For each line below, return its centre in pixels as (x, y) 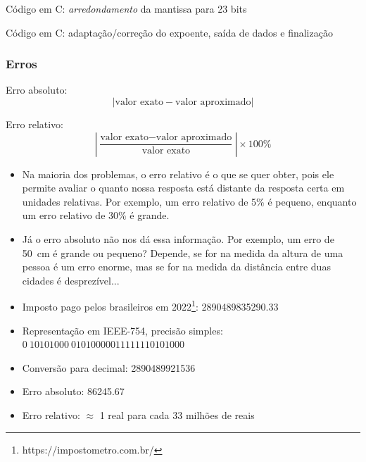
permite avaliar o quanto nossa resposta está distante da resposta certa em (183, 188)
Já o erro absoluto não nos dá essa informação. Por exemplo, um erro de (178, 238)
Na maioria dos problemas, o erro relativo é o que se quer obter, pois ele (178, 174)
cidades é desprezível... (71, 280)
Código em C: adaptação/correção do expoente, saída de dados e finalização (169, 32)
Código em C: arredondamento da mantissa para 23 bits (126, 8)
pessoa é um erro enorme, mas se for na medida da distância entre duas (176, 267)
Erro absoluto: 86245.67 (73, 391)
